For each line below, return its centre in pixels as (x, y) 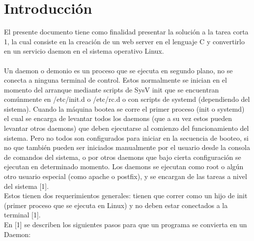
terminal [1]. (22, 215)
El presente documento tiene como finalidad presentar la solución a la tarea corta (126, 32)
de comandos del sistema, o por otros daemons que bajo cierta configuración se (123, 157)
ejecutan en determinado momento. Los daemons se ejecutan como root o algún (124, 166)
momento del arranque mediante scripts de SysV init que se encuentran (112, 89)
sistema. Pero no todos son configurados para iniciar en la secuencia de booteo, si (126, 137)
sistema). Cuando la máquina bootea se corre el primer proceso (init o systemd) (124, 108)
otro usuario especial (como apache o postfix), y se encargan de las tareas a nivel (126, 176)
